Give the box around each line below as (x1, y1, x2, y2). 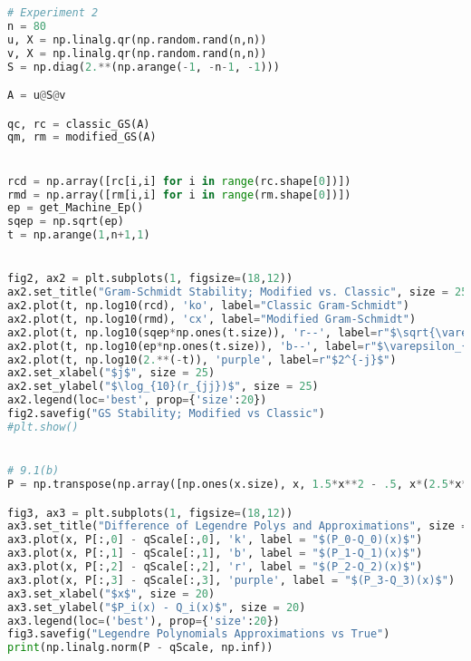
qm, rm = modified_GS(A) (7, 131, 157, 144)
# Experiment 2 (7, 6, 99, 19)
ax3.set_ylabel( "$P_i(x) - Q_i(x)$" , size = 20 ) (7, 600, 306, 614)
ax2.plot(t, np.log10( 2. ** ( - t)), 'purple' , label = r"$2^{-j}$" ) (7, 353, 397, 366)
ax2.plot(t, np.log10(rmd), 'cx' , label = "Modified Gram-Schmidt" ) (7, 312, 417, 326)
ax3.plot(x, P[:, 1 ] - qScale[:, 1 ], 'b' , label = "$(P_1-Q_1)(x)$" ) (7, 547, 423, 560)
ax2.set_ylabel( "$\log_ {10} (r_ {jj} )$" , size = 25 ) (7, 380, 319, 394)
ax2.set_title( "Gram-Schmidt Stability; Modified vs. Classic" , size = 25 (7, 286, 468, 299)
